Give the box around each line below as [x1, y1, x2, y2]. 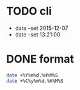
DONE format [6, 52, 75, 66]
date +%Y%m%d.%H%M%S [6, 72, 59, 78]
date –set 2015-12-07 [15, 24, 68, 32]
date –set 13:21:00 [15, 30, 61, 38]
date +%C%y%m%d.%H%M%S [6, 78, 64, 84]
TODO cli [6, 4, 52, 18]
